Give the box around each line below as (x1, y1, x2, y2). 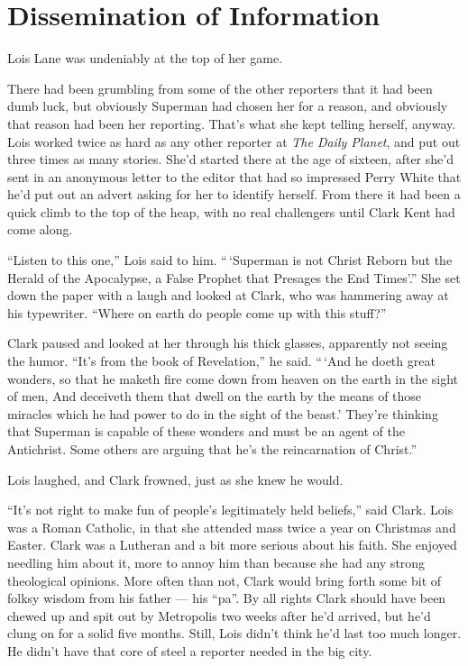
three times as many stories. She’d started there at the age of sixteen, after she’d (7, 150, 454, 169)
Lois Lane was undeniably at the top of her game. (7, 49, 283, 68)
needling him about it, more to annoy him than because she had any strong (7, 552, 426, 571)
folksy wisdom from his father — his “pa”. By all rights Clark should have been (7, 588, 446, 607)
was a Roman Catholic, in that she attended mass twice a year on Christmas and (7, 517, 456, 536)
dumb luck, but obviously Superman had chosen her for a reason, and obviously (7, 96, 448, 115)
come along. (7, 220, 73, 239)
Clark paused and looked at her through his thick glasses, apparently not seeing (7, 333, 448, 352)
